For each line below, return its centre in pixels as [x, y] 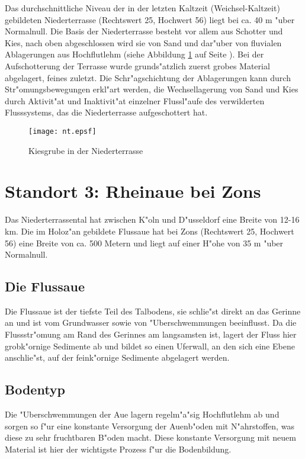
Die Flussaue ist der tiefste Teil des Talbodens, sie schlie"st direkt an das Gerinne [153, 311]
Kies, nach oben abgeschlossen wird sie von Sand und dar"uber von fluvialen [143, 42]
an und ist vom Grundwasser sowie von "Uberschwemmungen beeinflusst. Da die [151, 322]
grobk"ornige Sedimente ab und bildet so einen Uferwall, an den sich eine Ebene [150, 346]
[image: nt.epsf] [62, 131]
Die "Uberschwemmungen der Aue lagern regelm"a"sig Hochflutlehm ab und [142, 414]
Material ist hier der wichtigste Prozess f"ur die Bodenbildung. [118, 449]
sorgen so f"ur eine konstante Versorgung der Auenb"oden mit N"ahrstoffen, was [150, 426]
